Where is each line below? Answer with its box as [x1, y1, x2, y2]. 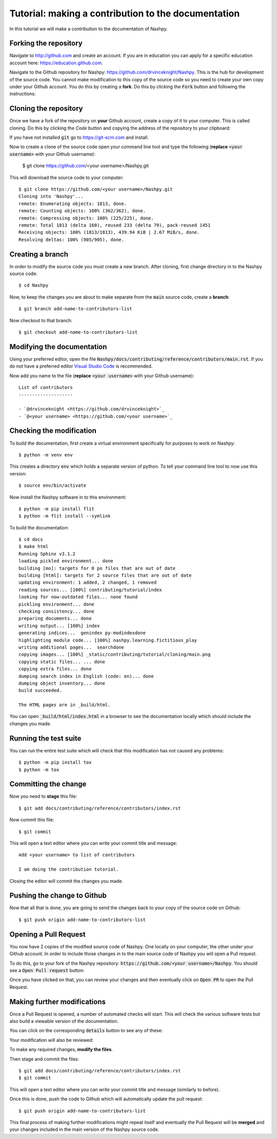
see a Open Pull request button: [9, 967, 85, 973]
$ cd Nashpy [18, 283, 49, 288]
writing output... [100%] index [18, 622, 100, 629]
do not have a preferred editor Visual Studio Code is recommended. [9, 363, 153, 370]
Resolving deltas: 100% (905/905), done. [18, 236, 124, 243]
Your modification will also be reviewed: [9, 1037, 94, 1043]
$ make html [18, 544, 49, 549]
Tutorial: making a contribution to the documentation [9, 8, 240, 19]
